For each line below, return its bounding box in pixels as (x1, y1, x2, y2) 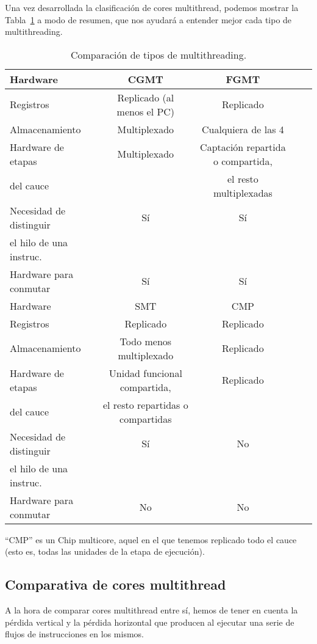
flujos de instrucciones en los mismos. (5, 628, 144, 640)
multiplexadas (213, 185, 272, 200)
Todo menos (119, 334, 172, 348)
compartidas (119, 411, 172, 426)
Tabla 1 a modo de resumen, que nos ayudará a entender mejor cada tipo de (5, 13, 292, 26)
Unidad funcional (109, 365, 182, 380)
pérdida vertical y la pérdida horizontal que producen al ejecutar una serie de (5, 615, 294, 628)
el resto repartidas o (102, 397, 188, 412)
